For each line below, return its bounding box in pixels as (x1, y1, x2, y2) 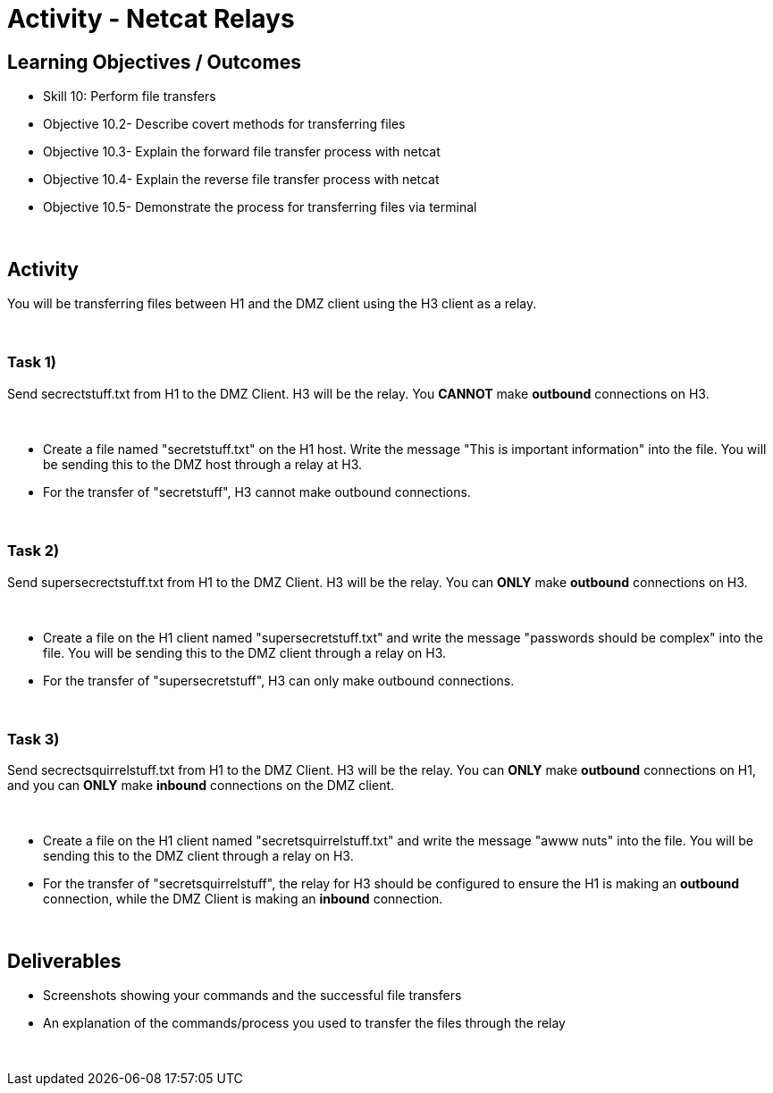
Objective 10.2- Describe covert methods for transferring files (43, 116, 406, 132)
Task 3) (7, 729, 60, 748)
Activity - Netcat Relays (7, 4, 295, 34)
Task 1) (7, 353, 56, 372)
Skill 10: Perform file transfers (43, 88, 216, 105)
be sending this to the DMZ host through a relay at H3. (43, 456, 363, 472)
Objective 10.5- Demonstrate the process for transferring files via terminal (43, 199, 477, 215)
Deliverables (7, 949, 122, 972)
